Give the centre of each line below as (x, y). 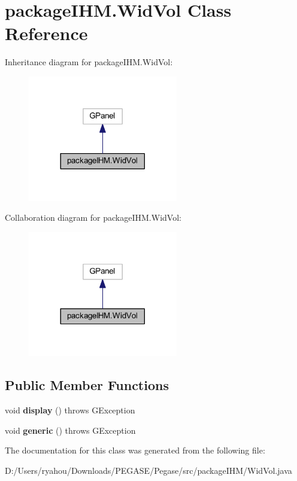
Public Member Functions (87, 385)
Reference (46, 33)
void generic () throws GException (70, 430)
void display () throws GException (70, 410)
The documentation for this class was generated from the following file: (135, 450)
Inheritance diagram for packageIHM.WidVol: (89, 62)
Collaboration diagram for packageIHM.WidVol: (93, 217)
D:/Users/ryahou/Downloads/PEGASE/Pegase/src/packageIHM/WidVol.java (148, 471)
